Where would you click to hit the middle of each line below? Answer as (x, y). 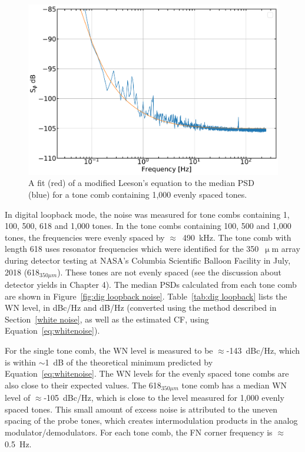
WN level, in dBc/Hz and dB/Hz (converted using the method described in (141, 308)
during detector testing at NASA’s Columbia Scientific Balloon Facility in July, (148, 260)
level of (18, 398)
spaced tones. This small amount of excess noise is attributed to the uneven (141, 409)
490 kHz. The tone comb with (237, 237)
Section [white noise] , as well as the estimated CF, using (107, 319)
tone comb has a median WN (234, 385)
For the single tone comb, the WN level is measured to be (109, 350)
